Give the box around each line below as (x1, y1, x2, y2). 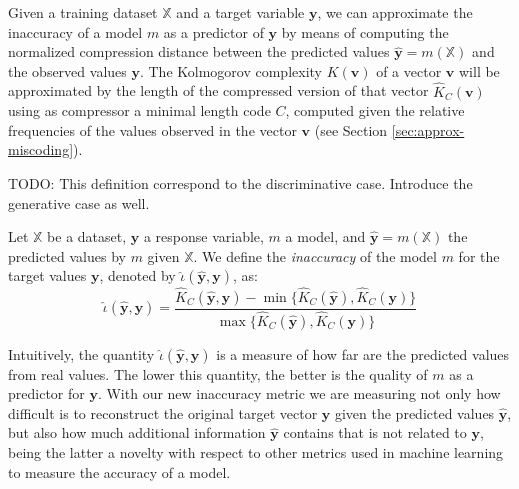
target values (8, 265, 87, 286)
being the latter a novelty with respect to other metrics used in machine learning (8, 442, 504, 463)
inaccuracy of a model (8, 21, 143, 42)
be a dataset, (47, 226, 127, 247)
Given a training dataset (8, 2, 158, 22)
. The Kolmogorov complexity (139, 60, 322, 81)
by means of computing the (281, 21, 449, 42)
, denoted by (99, 265, 176, 286)
